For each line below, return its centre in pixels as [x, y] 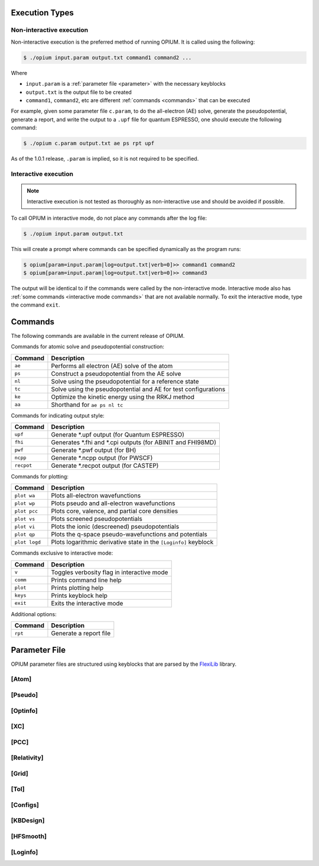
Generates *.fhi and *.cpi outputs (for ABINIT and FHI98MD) [134, 442]
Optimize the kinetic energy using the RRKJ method [123, 397]
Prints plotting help [77, 588]
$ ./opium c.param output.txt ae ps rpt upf [89, 144]
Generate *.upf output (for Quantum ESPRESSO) [118, 434]
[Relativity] [27, 758]
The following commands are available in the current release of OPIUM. [98, 336]
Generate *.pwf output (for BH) [94, 450]
